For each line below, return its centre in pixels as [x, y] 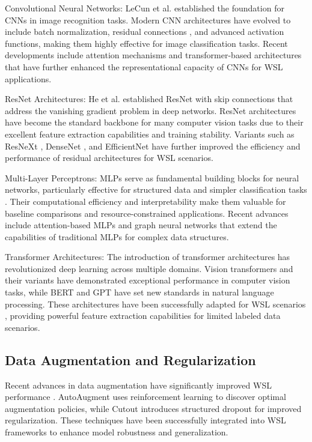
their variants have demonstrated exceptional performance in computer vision [148, 280]
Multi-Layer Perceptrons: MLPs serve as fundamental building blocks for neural [152, 177]
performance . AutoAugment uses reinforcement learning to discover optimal [145, 397]
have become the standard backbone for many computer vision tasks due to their [154, 122]
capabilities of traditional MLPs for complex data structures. [117, 236]
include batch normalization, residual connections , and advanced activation [145, 32]
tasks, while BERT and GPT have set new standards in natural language [139, 292]
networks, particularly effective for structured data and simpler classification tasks [156, 189]
